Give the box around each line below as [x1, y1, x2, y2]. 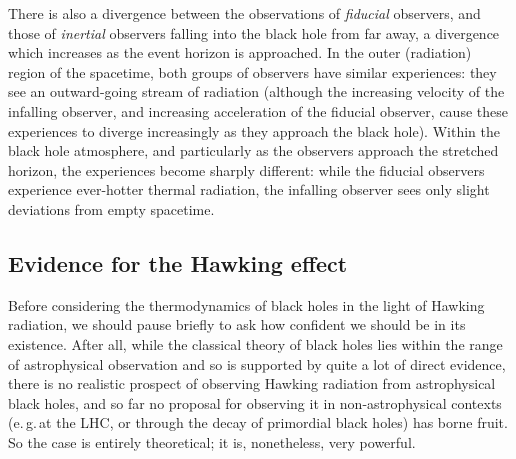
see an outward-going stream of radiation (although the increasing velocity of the [8, 81, 505, 102]
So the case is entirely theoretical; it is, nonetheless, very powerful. [8, 431, 416, 452]
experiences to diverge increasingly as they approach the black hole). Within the [8, 120, 500, 141]
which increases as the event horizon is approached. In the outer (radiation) [8, 42, 472, 63]
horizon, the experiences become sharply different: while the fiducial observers [8, 159, 485, 180]
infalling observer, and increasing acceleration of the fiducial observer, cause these [8, 100, 508, 121]
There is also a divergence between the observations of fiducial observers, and [8, 3, 481, 23]
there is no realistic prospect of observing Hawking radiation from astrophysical [8, 373, 496, 394]
